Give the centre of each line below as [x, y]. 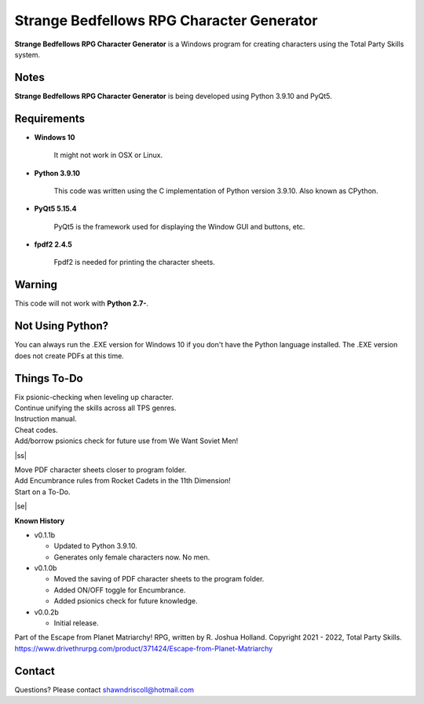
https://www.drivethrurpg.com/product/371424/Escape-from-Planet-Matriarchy [144, 648]
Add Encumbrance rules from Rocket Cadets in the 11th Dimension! [122, 481]
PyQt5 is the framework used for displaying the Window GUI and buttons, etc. [179, 226]
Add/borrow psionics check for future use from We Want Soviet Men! [126, 441]
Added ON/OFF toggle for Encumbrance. [120, 590]
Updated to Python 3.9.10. [95, 546]
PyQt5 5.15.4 [55, 209]
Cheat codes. [36, 430]
